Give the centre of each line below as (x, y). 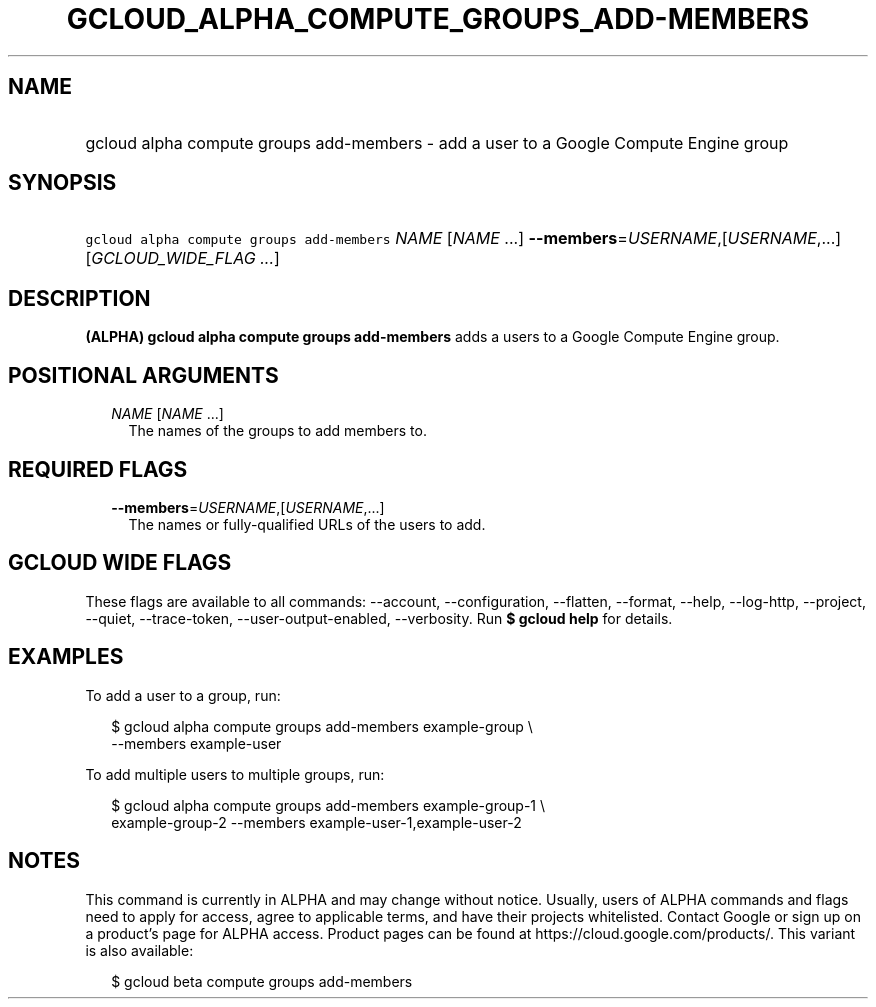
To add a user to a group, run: (183, 695)
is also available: (139, 950)
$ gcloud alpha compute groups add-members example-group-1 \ (328, 805)
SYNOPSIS (62, 183)
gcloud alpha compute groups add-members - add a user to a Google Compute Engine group (437, 142)
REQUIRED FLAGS (98, 469)
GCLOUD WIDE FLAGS (120, 563)
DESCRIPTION (79, 298)
